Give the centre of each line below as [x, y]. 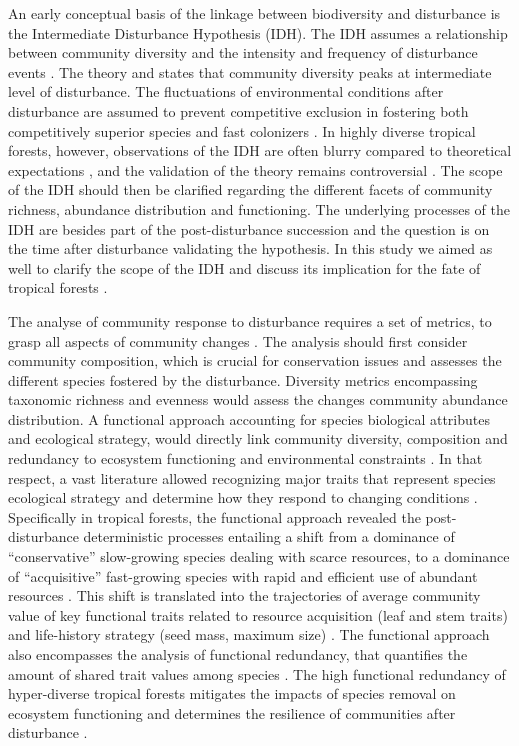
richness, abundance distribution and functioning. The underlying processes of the [259, 208]
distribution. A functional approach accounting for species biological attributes [249, 418]
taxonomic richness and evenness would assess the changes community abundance [258, 399]
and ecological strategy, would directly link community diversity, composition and [258, 438]
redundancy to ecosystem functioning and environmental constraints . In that [245, 458]
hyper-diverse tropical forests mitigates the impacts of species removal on [232, 693]
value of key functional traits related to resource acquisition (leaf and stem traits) [258, 614]
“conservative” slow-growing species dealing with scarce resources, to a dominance [259, 556]
